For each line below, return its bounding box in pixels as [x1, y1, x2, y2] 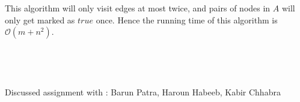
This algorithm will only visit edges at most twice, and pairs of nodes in [5, 2, 271, 14]
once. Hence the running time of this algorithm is [96, 13, 278, 26]
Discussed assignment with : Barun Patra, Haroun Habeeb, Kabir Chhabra [5, 85, 281, 98]
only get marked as [5, 13, 75, 26]
